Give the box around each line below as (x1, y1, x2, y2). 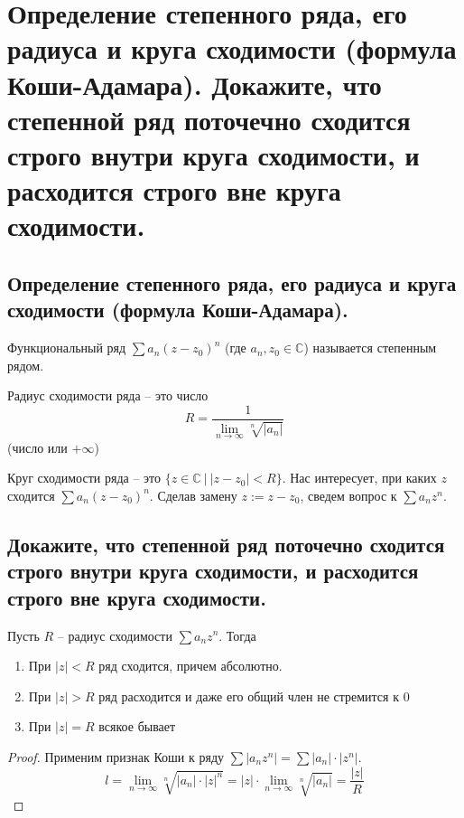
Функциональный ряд (7, 338, 126, 357)
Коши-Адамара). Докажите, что (7, 65, 382, 102)
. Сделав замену (149, 485, 237, 504)
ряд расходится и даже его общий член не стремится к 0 (98, 686, 410, 705)
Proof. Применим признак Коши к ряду (7, 747, 225, 766)
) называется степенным (303, 338, 437, 357)
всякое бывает (98, 717, 176, 736)
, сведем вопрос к (300, 485, 397, 504)
